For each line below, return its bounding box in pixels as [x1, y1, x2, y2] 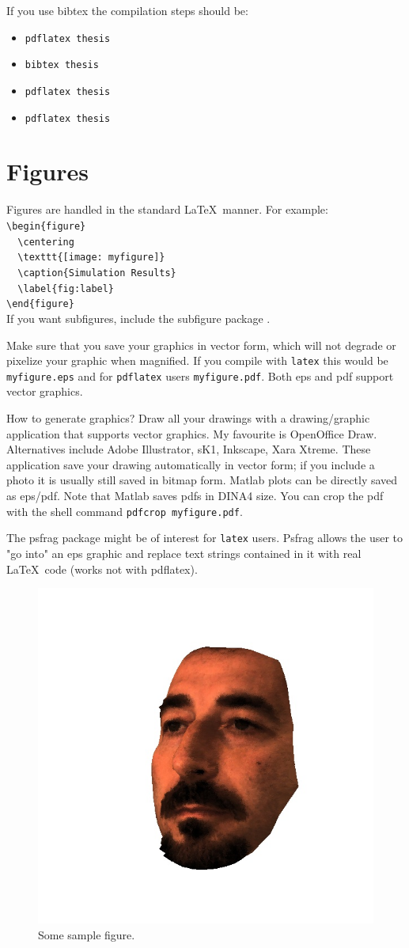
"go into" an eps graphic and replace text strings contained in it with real [6, 544, 362, 561]
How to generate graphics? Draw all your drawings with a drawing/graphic [6, 410, 370, 427]
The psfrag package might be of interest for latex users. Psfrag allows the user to [6, 529, 403, 546]
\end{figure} [6, 298, 74, 310]
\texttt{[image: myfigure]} [17, 252, 165, 264]
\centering [17, 236, 74, 248]
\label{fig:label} [17, 283, 115, 294]
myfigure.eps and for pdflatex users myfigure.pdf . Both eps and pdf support [6, 367, 394, 384]
